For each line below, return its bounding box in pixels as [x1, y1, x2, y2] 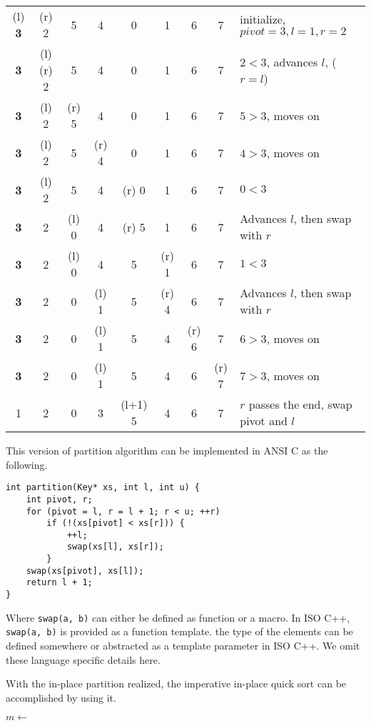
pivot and [240, 412, 288, 429]
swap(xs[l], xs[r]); [66, 542, 164, 552]
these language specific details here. [6, 652, 161, 667]
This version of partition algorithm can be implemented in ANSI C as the [6, 443, 328, 457]
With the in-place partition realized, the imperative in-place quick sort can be [6, 676, 347, 691]
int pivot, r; [26, 494, 93, 504]
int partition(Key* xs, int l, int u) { [6, 482, 200, 493]
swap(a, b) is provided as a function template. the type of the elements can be [6, 624, 353, 639]
